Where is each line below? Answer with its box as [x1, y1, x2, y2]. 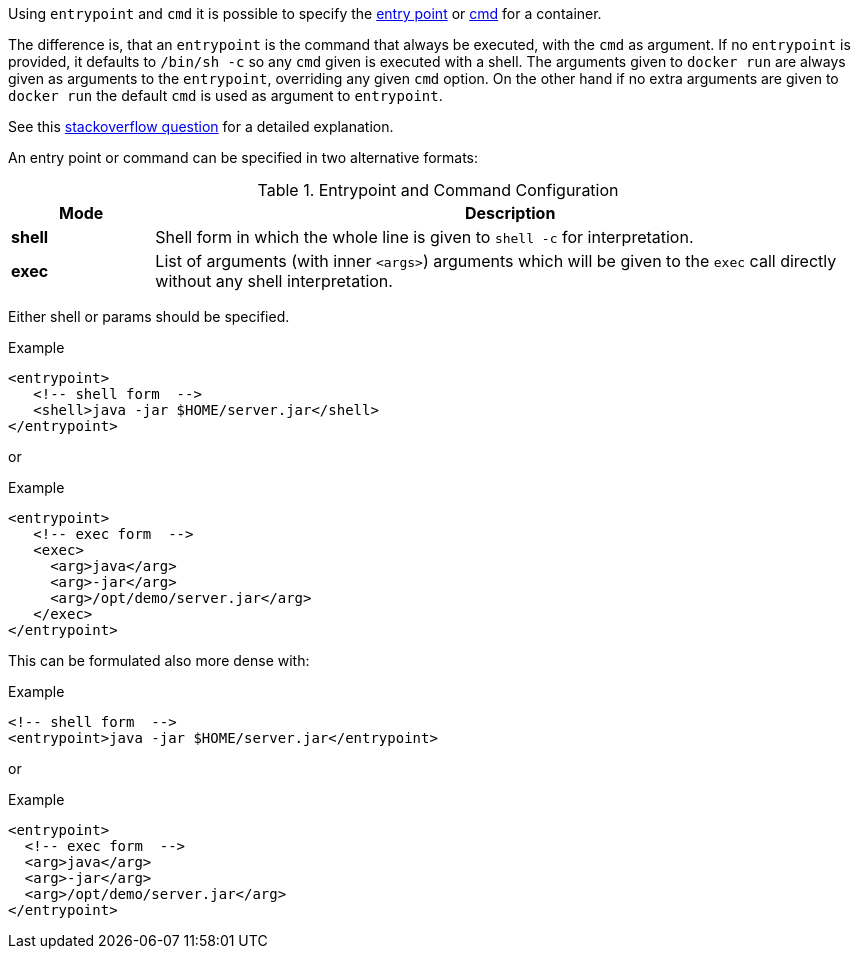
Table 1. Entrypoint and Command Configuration [257, 180, 619, 200]
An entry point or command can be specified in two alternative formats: [8, 149, 479, 166]
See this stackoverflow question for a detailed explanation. [8, 118, 394, 135]
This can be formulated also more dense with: [8, 652, 310, 669]
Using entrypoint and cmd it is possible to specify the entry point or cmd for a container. [8, 5, 602, 22]
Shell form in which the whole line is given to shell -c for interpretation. [155, 227, 694, 247]
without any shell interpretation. [155, 271, 393, 291]
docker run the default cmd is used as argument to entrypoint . [8, 87, 443, 104]
